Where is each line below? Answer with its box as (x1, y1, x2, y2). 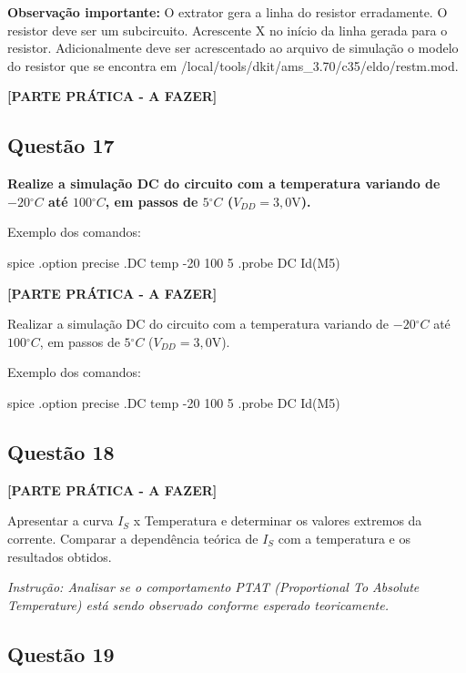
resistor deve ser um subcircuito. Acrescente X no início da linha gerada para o (7, 20, 448, 39)
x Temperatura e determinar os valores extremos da (133, 511, 422, 530)
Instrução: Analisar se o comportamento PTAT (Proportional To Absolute (7, 577, 420, 597)
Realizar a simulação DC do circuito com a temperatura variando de (7, 314, 390, 333)
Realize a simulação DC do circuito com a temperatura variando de (7, 174, 441, 193)
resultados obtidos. (7, 546, 112, 566)
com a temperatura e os (278, 528, 410, 547)
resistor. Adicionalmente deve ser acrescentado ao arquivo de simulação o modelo (7, 38, 459, 57)
